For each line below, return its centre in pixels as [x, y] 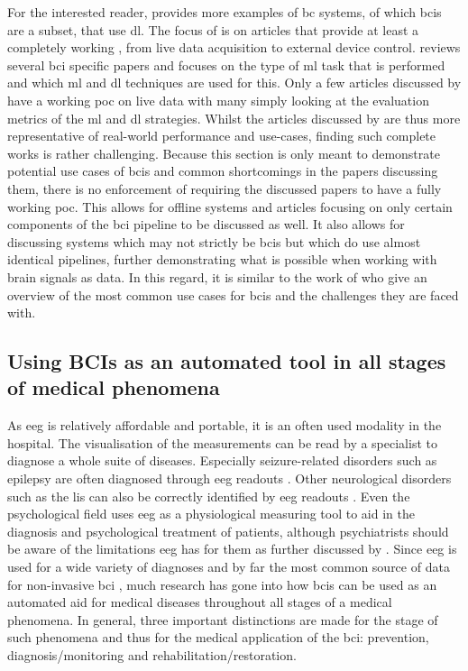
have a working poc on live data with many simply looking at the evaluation [218, 100]
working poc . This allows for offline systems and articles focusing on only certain [230, 206]
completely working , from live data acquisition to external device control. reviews [234, 47]
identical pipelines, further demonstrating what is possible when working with [222, 259]
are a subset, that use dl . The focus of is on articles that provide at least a [213, 29]
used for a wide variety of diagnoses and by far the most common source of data [229, 567]
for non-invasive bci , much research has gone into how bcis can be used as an [222, 584]
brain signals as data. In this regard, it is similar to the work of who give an [217, 276]
